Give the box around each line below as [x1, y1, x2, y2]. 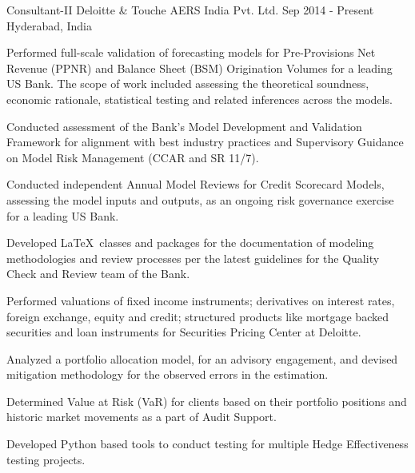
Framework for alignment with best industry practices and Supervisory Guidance [6, 133, 404, 150]
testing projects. [6, 451, 86, 467]
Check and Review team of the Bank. [6, 265, 190, 282]
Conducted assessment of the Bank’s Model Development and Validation [6, 117, 362, 134]
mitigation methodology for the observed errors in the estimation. [6, 366, 329, 383]
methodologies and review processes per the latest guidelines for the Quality [6, 249, 380, 266]
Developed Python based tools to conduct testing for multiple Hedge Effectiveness [6, 435, 409, 452]
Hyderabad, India [6, 17, 93, 34]
